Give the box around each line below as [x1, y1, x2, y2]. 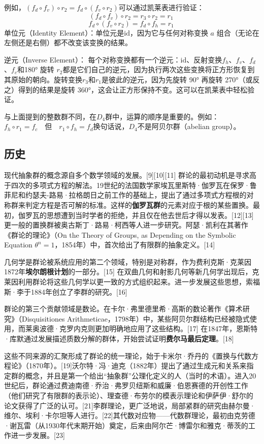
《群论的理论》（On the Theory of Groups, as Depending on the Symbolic [4, 229, 236, 240]
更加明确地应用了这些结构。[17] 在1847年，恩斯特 [94, 323, 258, 334]
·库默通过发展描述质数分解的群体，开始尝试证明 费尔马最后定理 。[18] [4, 333, 234, 344]
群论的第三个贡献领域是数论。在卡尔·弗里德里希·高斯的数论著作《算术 [4, 303, 243, 314]
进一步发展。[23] [11, 430, 65, 440]
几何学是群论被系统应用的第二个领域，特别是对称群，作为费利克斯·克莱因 [4, 256, 251, 267]
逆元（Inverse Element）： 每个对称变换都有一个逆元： [4, 54, 181, 65]
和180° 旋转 [17, 64, 54, 75]
